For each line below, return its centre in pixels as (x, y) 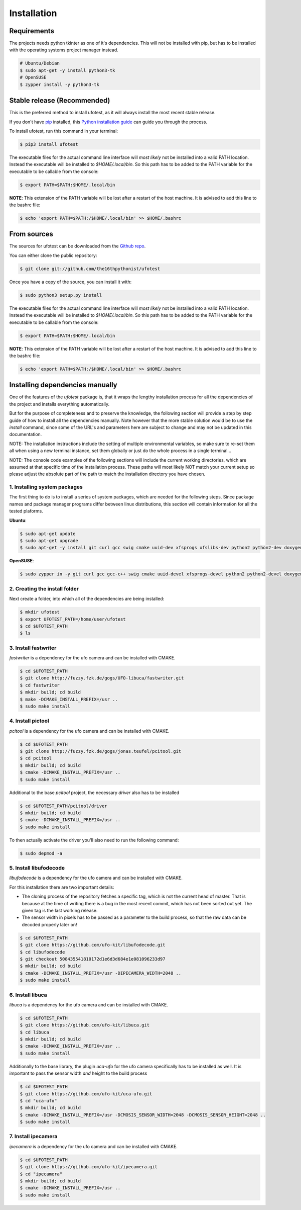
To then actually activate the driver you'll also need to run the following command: (94, 840)
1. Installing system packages (46, 487)
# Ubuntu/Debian (40, 63)
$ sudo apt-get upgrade (49, 541)
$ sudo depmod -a (41, 853)
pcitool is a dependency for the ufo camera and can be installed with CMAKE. (90, 731)
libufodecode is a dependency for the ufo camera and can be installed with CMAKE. (96, 878)
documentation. (26, 435)
